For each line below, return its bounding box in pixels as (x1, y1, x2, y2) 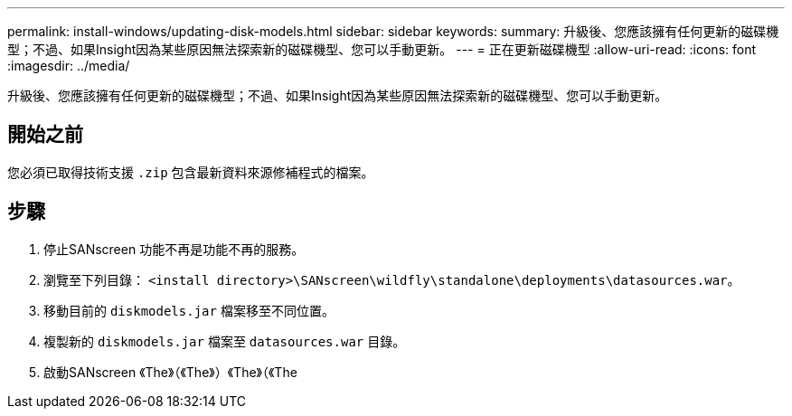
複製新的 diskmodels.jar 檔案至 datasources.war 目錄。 (43, 333, 406, 349)
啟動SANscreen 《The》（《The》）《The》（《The (43, 364, 297, 380)
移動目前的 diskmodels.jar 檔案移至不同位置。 (43, 302, 335, 318)
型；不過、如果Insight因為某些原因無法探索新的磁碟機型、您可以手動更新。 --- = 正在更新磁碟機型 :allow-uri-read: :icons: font (7, 42, 757, 57)
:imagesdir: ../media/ (7, 58, 130, 73)
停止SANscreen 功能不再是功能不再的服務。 (43, 241, 305, 257)
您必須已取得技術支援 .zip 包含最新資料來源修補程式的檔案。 (7, 164, 374, 180)
